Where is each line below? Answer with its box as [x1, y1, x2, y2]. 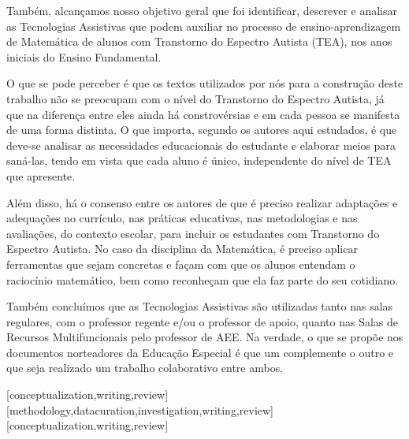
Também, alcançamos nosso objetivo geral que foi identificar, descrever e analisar [6, 2, 397, 18]
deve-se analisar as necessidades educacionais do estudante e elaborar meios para [6, 136, 396, 153]
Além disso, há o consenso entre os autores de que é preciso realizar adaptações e [6, 194, 398, 210]
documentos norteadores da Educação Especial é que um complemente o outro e [6, 344, 394, 360]
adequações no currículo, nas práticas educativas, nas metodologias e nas [6, 210, 358, 226]
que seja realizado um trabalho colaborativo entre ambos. [6, 359, 284, 376]
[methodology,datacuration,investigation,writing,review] [6, 401, 273, 418]
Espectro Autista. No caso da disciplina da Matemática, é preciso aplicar [6, 240, 358, 257]
